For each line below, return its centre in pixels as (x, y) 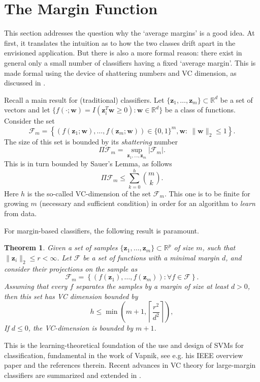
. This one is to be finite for (207, 193)
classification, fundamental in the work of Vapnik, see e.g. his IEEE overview (124, 355)
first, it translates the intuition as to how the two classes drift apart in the (120, 42)
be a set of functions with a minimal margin (151, 257)
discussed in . (25, 83)
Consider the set (29, 121)
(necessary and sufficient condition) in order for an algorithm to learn (147, 203)
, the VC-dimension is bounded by (80, 328)
